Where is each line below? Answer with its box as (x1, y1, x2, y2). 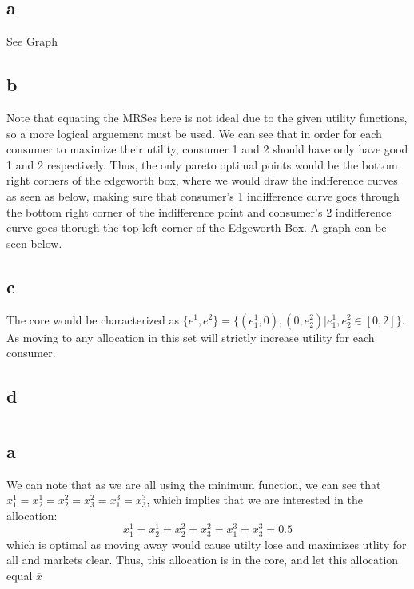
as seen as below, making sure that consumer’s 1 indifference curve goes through (6, 187, 400, 204)
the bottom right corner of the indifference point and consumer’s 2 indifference (6, 203, 392, 220)
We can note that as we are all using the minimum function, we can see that (6, 476, 381, 492)
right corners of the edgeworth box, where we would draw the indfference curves (6, 172, 398, 189)
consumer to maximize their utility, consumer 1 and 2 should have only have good (6, 141, 408, 157)
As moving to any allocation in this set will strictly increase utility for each (6, 328, 375, 345)
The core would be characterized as (6, 311, 179, 328)
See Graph (6, 33, 58, 50)
